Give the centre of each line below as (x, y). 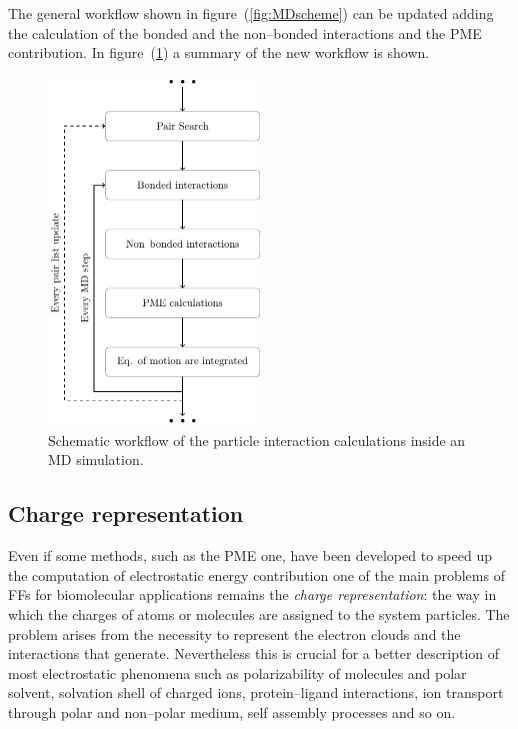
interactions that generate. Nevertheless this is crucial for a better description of (254, 653)
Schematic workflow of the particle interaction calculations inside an (257, 439)
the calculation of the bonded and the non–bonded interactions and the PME (245, 32)
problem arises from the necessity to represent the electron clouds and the (234, 633)
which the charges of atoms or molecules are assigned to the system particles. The (259, 614)
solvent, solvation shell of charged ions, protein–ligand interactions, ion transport (256, 692)
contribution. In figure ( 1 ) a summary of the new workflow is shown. (219, 52)
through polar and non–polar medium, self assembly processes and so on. (232, 712)
